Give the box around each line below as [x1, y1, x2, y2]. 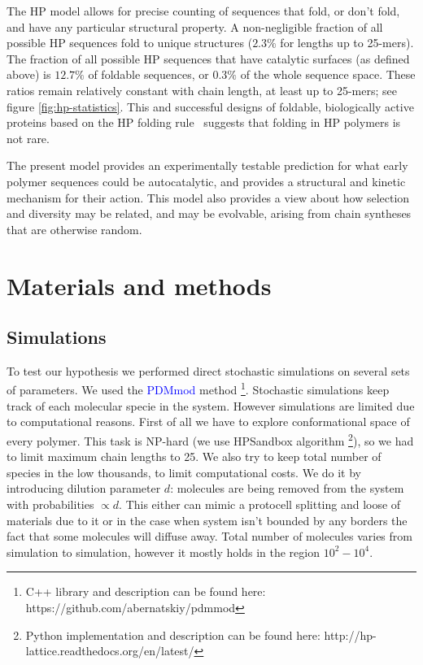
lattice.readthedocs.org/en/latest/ [25, 642, 194, 659]
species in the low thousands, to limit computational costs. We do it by [7, 463, 362, 480]
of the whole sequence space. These [240, 66, 416, 83]
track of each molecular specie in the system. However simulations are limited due [7, 397, 415, 414]
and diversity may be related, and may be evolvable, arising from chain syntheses [7, 205, 412, 222]
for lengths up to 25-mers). [280, 34, 414, 51]
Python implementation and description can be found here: [25, 626, 321, 643]
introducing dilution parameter [7, 480, 161, 497]
